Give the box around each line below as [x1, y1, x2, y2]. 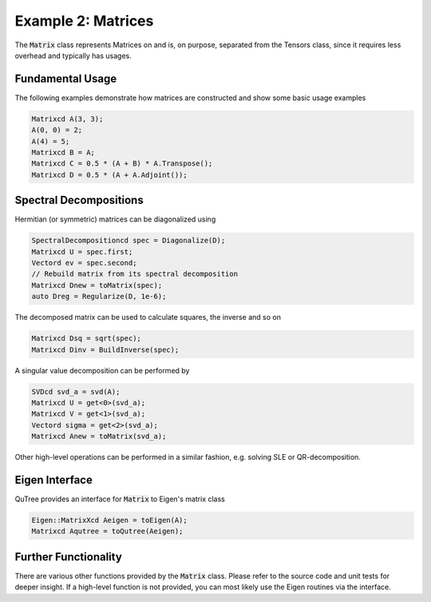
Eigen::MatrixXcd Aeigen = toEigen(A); [31, 516, 188, 524]
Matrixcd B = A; [31, 148, 96, 157]
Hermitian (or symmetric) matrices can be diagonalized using [14, 214, 216, 224]
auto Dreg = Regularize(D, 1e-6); [31, 292, 167, 301]
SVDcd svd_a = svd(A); [31, 387, 121, 396]
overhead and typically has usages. [14, 50, 132, 60]
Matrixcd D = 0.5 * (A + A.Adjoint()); [31, 170, 188, 179]
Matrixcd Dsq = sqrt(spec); [31, 334, 141, 343]
